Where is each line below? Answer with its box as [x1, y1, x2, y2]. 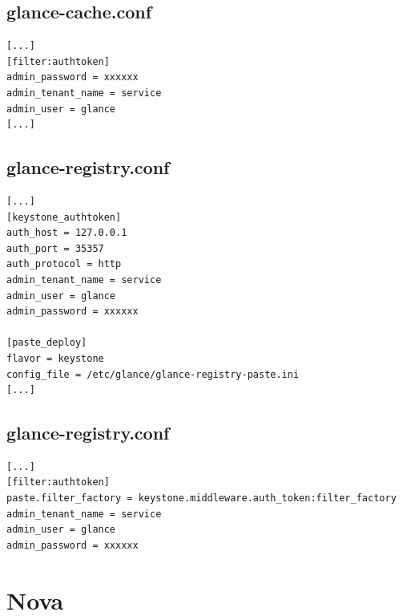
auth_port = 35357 [6, 242, 104, 254]
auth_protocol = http [6, 258, 122, 270]
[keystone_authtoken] [6, 211, 122, 223]
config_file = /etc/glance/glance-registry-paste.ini [6, 368, 300, 380]
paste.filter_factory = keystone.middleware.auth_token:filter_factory [6, 492, 397, 505]
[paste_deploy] [6, 337, 87, 349]
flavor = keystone [6, 352, 104, 364]
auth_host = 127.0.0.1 [6, 227, 127, 239]
